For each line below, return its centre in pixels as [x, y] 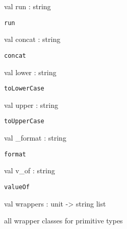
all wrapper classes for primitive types [63, 221]
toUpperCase [24, 121]
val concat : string [32, 39]
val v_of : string [30, 170]
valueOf [17, 187]
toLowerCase [24, 89]
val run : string [28, 6]
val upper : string [31, 105]
